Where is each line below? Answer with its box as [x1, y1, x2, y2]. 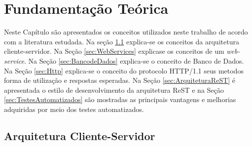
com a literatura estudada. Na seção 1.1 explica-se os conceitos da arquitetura [4, 36, 239, 46]
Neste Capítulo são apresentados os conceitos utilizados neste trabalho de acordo [4, 27, 248, 37]
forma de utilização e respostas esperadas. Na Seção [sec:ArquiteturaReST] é [4, 75, 236, 85]
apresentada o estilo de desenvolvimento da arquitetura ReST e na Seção [4, 84, 224, 95]
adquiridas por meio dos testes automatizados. [4, 104, 144, 114]
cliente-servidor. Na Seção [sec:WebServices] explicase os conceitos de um [4, 46, 224, 56]
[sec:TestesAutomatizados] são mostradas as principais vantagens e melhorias [4, 94, 236, 105]
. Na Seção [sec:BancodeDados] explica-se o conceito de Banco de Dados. [24, 55, 244, 66]
